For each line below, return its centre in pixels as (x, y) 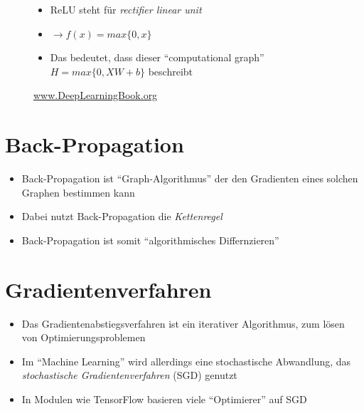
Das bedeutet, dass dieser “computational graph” (157, 57)
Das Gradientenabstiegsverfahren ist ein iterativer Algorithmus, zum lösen (183, 323)
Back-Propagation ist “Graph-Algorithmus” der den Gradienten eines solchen (190, 178)
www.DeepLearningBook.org (96, 95)
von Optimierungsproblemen (84, 337)
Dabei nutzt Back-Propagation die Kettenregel (122, 216)
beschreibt (171, 71)
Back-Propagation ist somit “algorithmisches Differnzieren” (150, 240)
